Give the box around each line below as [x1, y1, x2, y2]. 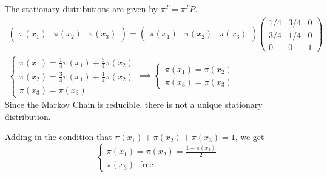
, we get [235, 130, 265, 143]
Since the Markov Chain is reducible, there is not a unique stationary [5, 98, 263, 111]
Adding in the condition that [5, 130, 112, 143]
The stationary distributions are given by [5, 2, 158, 15]
